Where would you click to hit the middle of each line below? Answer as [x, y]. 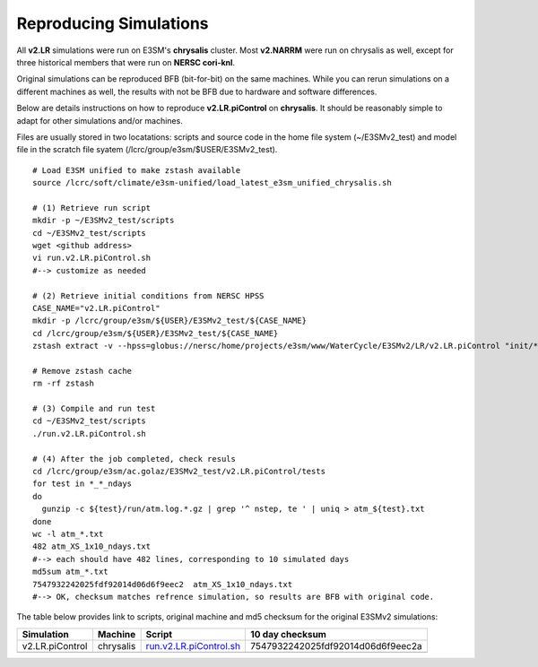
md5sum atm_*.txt [70, 572]
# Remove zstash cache [82, 371]
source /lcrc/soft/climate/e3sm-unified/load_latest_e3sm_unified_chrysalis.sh [212, 183]
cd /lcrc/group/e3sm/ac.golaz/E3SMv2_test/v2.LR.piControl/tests [179, 472]
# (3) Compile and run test [94, 409]
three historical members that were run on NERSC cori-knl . [126, 62]
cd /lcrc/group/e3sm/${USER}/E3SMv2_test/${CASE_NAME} [156, 333]
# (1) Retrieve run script [92, 208]
